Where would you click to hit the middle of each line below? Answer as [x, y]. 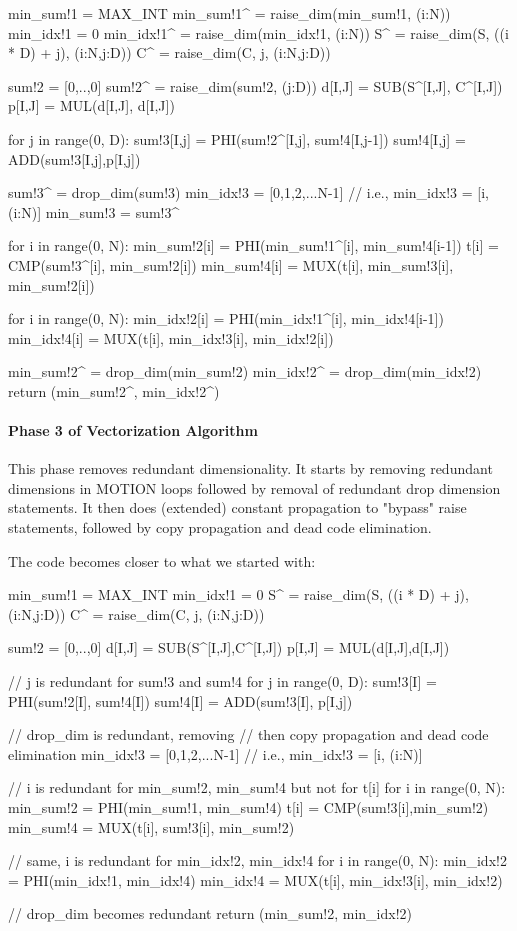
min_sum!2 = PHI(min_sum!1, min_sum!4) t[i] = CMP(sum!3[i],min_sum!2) [248, 807]
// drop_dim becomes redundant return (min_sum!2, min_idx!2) [210, 913]
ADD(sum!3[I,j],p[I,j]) [74, 158]
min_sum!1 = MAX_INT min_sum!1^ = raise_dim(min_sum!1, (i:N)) [229, 13]
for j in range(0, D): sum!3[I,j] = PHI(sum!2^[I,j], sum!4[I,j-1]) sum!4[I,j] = [237, 138]
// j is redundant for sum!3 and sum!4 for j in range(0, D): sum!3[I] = [222, 681]
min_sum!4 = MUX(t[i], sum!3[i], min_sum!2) [151, 826]
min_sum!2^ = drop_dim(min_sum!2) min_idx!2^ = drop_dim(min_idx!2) [245, 371]
